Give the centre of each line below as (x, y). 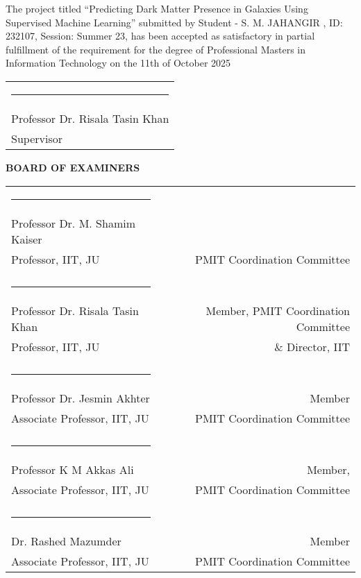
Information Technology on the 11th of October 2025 (118, 63)
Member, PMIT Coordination (278, 310)
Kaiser (27, 239)
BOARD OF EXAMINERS (73, 167)
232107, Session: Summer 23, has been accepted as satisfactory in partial (160, 36)
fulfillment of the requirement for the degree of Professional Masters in (156, 49)
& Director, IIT (312, 346)
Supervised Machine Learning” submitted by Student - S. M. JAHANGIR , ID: (174, 22)
